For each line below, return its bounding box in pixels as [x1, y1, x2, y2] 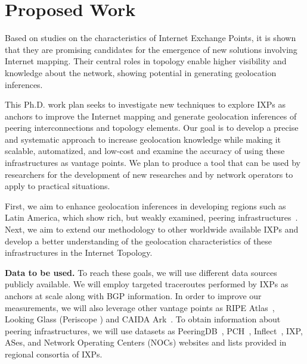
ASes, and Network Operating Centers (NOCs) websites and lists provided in [5, 336, 287, 349]
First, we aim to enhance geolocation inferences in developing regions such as [5, 199, 286, 212]
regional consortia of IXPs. [5, 347, 103, 360]
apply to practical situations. [5, 180, 110, 192]
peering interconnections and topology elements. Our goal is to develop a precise [5, 121, 299, 134]
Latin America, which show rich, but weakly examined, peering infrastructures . [5, 211, 298, 224]
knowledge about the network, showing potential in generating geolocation [5, 66, 277, 79]
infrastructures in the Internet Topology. [5, 246, 153, 259]
